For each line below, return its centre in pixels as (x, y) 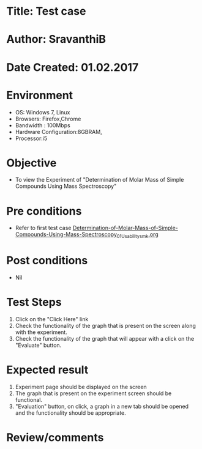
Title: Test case (46, 11)
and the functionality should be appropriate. (71, 413)
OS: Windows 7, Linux (43, 112)
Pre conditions (44, 211)
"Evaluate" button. (38, 345)
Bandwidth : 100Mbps (43, 125)
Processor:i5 (31, 138)
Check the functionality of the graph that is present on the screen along (105, 326)
